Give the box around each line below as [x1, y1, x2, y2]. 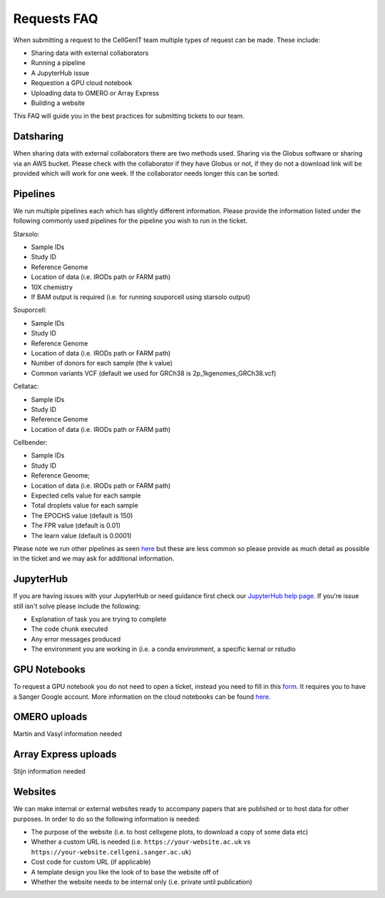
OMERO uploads [13, 711, 88, 723]
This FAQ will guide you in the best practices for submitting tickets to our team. [13, 111, 245, 121]
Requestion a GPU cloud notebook [31, 79, 133, 87]
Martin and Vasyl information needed [13, 730, 123, 738]
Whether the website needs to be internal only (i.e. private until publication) [31, 877, 252, 886]
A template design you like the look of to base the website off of [31, 867, 219, 876]
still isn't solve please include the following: [13, 602, 141, 610]
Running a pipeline [31, 59, 86, 67]
